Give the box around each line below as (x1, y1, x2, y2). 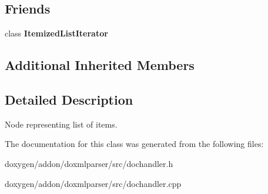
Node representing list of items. (5, 118, 118, 130)
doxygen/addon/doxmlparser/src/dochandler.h (5, 157, 173, 169)
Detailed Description (5, 90, 133, 108)
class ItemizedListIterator (5, 27, 108, 39)
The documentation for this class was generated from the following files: (5, 138, 264, 150)
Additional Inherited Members (5, 56, 195, 74)
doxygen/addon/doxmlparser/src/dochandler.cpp (5, 177, 182, 189)
